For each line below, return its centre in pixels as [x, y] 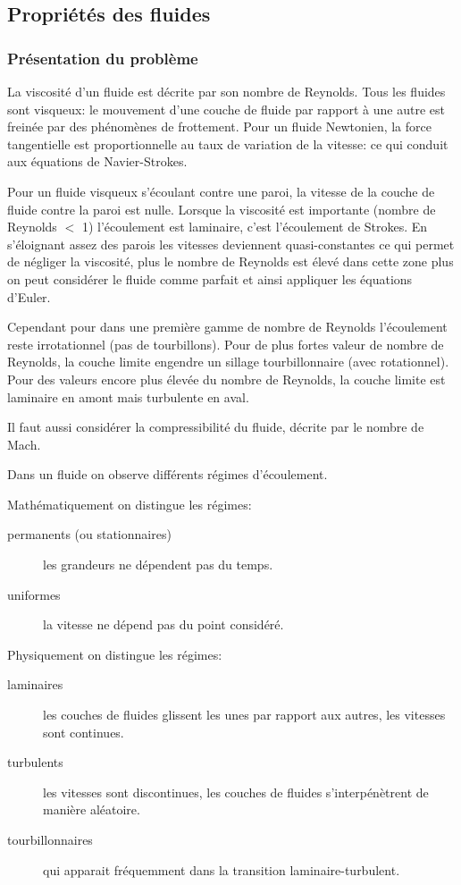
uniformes [34, 594]
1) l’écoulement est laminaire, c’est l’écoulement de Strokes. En [255, 227]
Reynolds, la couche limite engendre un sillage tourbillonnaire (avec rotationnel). [228, 362]
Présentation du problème [103, 58]
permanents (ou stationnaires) [89, 534]
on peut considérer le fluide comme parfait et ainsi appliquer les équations [210, 278]
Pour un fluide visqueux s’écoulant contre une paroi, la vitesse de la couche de [221, 191]
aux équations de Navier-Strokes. [97, 161]
